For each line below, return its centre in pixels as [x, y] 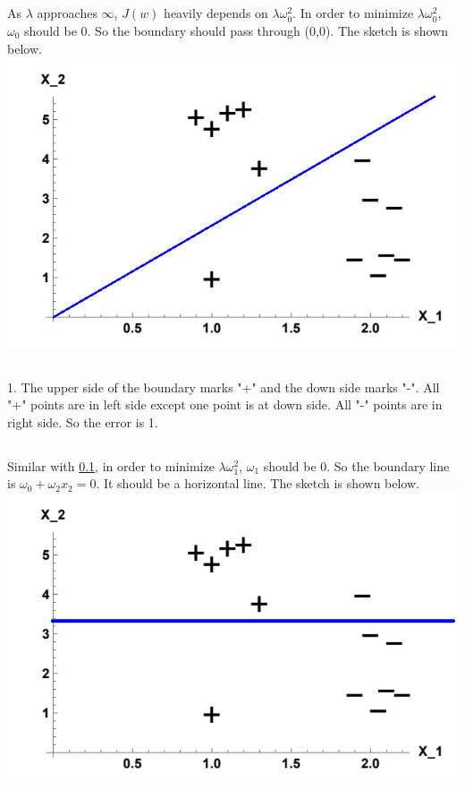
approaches [67, 13]
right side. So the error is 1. [83, 421]
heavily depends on [216, 13]
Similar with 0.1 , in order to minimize [111, 465]
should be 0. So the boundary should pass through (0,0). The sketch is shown [236, 30]
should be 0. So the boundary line [356, 465]
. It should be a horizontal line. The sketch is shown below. [258, 483]
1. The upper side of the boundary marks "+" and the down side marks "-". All [224, 387]
